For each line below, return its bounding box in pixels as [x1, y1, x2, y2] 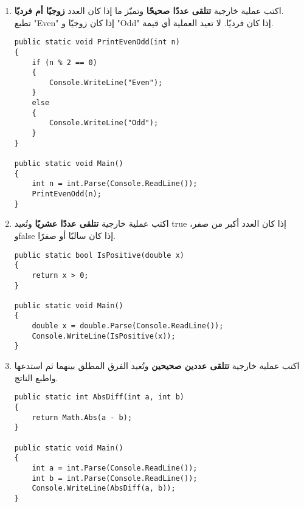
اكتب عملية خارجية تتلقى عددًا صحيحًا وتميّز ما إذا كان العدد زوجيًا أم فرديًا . [14, 4, 284, 16]
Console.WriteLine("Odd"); [49, 119, 159, 128]
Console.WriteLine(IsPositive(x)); [32, 331, 176, 340]
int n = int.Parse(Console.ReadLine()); [32, 179, 198, 188]
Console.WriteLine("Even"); [49, 78, 163, 87]
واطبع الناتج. [14, 371, 58, 384]
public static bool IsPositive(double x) [14, 250, 184, 260]
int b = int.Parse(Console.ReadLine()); [32, 474, 198, 483]
